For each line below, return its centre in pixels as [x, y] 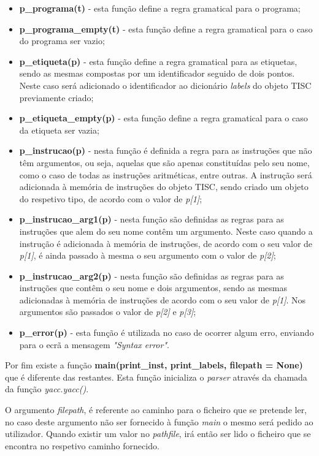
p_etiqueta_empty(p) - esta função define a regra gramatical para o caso [163, 118]
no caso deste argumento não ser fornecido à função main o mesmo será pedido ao [159, 421]
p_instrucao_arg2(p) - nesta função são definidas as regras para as [152, 275]
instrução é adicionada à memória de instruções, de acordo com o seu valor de [166, 243]
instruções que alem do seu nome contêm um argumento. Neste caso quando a [166, 231]
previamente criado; [56, 97]
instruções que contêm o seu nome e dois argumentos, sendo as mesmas [153, 288]
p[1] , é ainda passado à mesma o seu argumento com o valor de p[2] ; [148, 255]
